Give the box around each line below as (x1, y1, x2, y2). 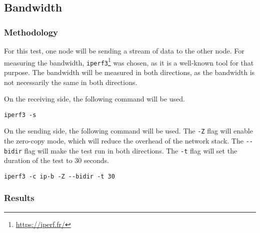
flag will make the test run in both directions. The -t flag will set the (24, 145, 237, 155)
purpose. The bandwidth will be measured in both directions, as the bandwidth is (4, 66, 255, 77)
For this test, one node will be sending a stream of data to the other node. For (4, 45, 244, 55)
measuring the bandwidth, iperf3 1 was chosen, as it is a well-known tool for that (4, 55, 254, 67)
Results (4, 191, 34, 204)
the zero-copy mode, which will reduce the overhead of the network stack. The (4, 135, 243, 145)
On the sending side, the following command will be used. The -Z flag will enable (4, 125, 253, 136)
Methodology (4, 25, 58, 38)
